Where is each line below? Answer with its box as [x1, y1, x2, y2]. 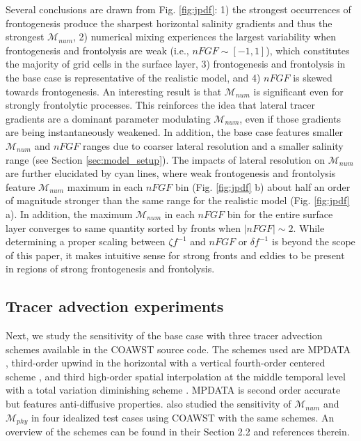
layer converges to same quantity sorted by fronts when [6, 220, 241, 235]
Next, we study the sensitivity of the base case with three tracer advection [6, 328, 323, 343]
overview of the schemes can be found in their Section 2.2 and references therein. [6, 424, 350, 439]
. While [293, 220, 325, 235]
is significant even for [253, 84, 344, 98]
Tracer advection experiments [6, 295, 224, 317]
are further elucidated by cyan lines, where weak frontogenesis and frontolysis [6, 166, 336, 180]
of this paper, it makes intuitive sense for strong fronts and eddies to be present [6, 247, 345, 262]
